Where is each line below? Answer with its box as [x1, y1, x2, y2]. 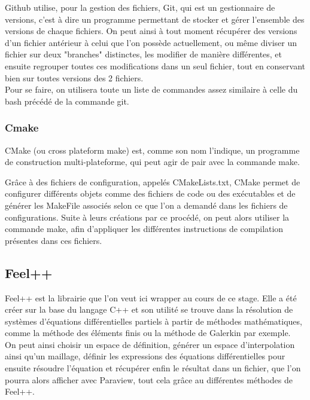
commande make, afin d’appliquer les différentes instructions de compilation [5, 222, 284, 235]
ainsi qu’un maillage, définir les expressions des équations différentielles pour [5, 350, 285, 362]
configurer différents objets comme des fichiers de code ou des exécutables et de [5, 187, 296, 200]
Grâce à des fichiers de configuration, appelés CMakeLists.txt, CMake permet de [5, 175, 300, 188]
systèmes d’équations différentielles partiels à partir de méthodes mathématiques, [5, 314, 302, 327]
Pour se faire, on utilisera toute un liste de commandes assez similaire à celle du [5, 83, 298, 96]
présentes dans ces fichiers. [5, 234, 102, 246]
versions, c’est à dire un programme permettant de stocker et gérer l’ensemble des [5, 13, 305, 25]
